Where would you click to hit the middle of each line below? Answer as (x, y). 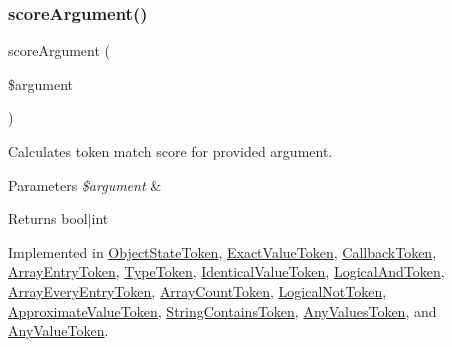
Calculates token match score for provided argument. (170, 151)
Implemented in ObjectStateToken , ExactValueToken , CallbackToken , (222, 251)
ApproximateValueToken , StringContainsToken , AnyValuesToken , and (222, 310)
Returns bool (48, 218)
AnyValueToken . (58, 330)
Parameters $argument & (85, 184)
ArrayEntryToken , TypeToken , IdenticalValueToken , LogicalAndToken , (226, 271)
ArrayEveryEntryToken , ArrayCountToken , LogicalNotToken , (197, 290)
